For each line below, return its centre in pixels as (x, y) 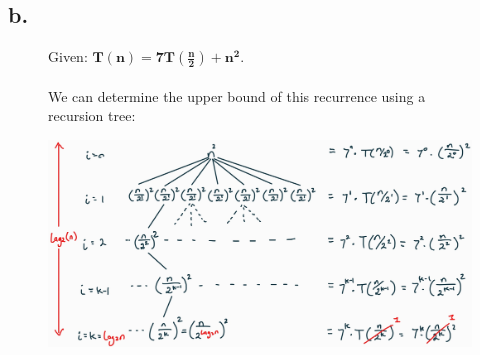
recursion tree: (92, 115)
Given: (68, 56)
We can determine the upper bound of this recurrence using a (237, 95)
